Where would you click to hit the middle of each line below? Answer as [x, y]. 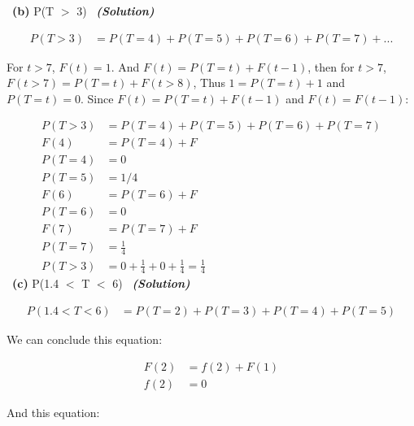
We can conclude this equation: [85, 339]
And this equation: [53, 412]
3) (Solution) [115, 11]
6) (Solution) [151, 283]
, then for [331, 66]
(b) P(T [33, 11]
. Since [97, 98]
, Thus [209, 83]
